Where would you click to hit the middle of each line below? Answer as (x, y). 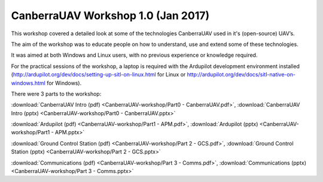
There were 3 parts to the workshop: (56, 94)
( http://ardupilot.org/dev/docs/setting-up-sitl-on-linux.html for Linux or (98, 75)
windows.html (28, 83)
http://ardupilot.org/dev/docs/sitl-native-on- (241, 75)
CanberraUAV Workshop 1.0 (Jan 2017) (110, 16)
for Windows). (64, 83)
